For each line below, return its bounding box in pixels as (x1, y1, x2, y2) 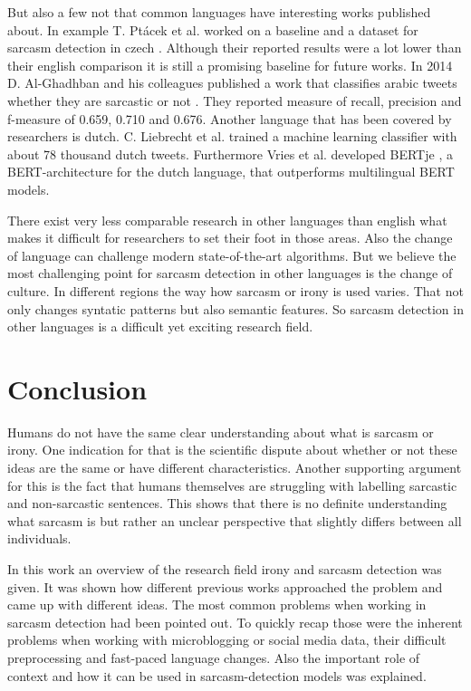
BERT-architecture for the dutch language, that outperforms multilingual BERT (7, 162, 455, 181)
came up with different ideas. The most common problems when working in (7, 595, 427, 614)
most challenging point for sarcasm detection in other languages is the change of (7, 264, 453, 283)
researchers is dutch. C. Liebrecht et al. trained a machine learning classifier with (7, 127, 457, 146)
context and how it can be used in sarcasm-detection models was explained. (7, 666, 427, 685)
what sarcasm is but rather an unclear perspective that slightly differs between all (7, 511, 462, 530)
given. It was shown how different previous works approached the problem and (7, 577, 443, 596)
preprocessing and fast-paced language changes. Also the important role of (7, 648, 420, 667)
